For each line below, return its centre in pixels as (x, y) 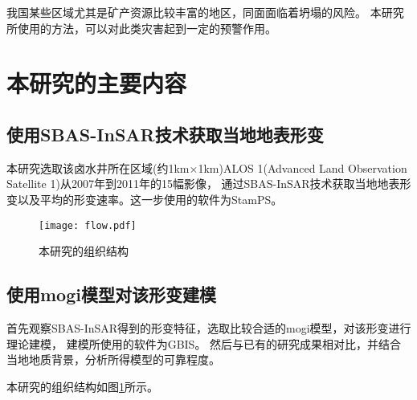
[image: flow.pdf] (88, 225)
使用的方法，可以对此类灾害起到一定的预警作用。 (147, 28)
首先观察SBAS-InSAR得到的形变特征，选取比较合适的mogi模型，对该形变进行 (209, 328)
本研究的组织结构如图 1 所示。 (82, 386)
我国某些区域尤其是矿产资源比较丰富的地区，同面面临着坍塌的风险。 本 (194, 12)
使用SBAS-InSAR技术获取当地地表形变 (165, 134)
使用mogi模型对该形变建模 (111, 294)
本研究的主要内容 (97, 83)
